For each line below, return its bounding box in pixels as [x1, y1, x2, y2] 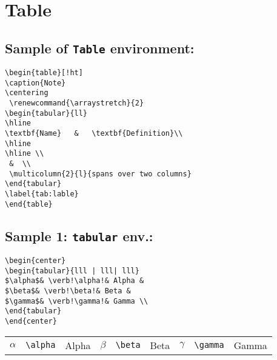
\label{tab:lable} [5, 190, 79, 199]
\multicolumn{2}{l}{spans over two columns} [9, 169, 192, 178]
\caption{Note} [5, 78, 66, 87]
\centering [5, 88, 48, 98]
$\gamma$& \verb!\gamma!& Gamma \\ [5, 296, 149, 305]
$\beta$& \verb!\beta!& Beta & [5, 287, 131, 296]
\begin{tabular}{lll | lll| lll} [5, 266, 139, 275]
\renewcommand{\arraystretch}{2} [9, 99, 144, 108]
